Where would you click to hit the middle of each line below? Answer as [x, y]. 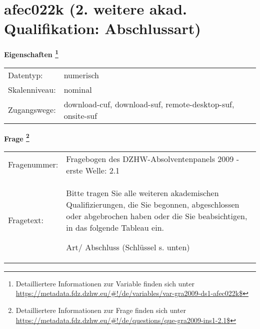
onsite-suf [80, 115]
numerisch [81, 75]
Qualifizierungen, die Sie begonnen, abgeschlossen [153, 204]
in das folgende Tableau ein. [115, 227]
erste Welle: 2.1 [93, 170]
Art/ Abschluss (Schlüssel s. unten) [128, 247]
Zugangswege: [32, 110]
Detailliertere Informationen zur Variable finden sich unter [105, 283]
